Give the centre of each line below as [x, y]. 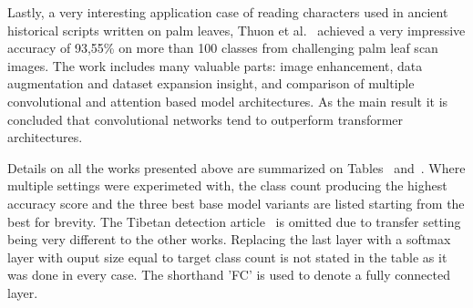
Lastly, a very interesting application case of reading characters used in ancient [228, 12]
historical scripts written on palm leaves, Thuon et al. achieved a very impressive [236, 30]
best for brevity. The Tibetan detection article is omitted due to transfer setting [234, 221]
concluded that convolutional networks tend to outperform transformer [206, 119]
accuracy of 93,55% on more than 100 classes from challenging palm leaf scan [223, 48]
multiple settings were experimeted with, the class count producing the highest [227, 185]
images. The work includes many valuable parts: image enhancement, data [215, 65]
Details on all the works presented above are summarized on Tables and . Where [236, 167]
